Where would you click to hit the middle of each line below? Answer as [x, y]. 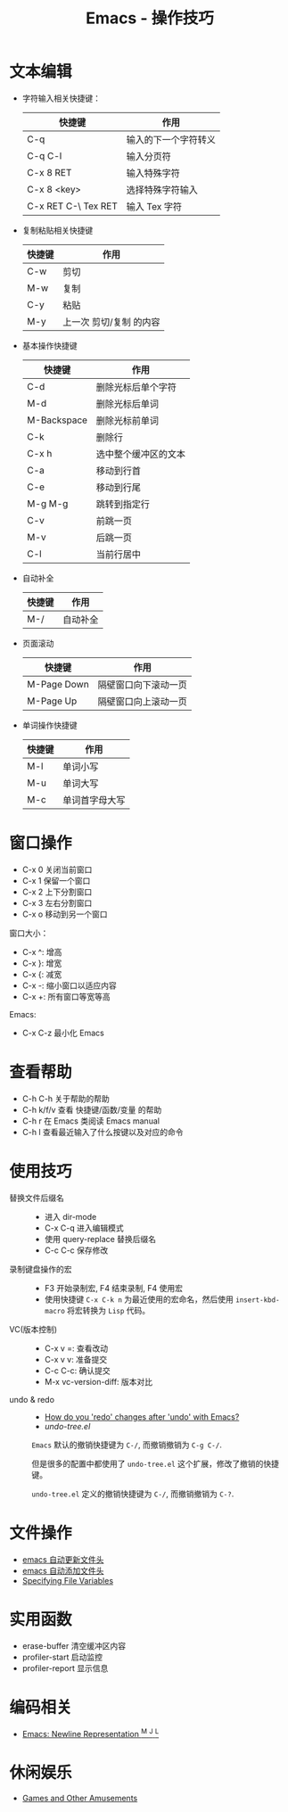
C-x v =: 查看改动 [76, 1348]
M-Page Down [58, 684]
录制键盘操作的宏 [41, 1269]
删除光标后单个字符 [136, 387]
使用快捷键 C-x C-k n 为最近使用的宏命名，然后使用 [139, 1299]
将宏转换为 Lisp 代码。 [108, 1310]
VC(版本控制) [33, 1329]
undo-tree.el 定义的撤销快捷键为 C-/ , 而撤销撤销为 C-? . [133, 1494]
